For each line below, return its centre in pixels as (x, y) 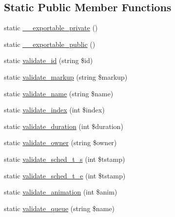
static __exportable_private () (51, 28)
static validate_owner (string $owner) (60, 142)
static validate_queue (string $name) (59, 208)
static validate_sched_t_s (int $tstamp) (65, 159)
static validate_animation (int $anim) (61, 192)
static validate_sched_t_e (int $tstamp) (65, 175)
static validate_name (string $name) (59, 93)
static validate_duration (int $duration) (64, 126)
